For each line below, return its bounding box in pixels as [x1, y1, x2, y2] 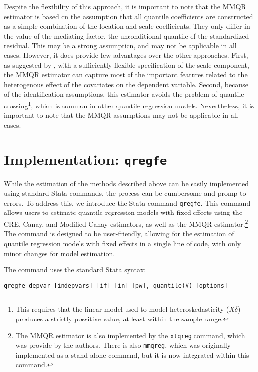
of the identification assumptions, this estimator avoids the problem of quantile [4, 89, 244, 99]
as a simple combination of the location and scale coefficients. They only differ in [4, 21, 250, 31]
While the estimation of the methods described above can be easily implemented [4, 178, 249, 188]
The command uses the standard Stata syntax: [4, 265, 146, 275]
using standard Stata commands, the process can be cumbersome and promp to [4, 188, 246, 198]
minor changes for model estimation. [4, 248, 115, 258]
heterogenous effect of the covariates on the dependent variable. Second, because [4, 79, 248, 89]
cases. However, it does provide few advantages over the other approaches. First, [4, 50, 248, 60]
